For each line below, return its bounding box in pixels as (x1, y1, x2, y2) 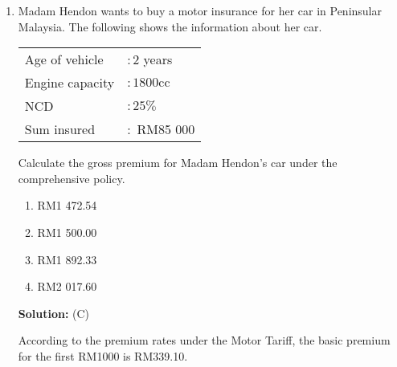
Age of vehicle (24, 50, 104, 69)
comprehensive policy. (18, 169, 125, 186)
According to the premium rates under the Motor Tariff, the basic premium (18, 332, 391, 349)
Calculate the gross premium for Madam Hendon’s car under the (18, 154, 338, 171)
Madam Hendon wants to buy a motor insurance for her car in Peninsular (18, 2, 382, 18)
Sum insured (24, 120, 96, 139)
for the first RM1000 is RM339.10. (18, 347, 188, 364)
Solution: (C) (18, 304, 90, 321)
